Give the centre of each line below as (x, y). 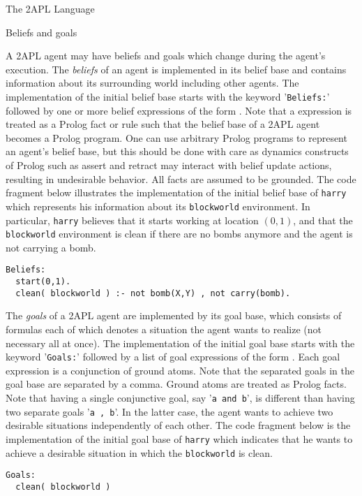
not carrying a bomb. (51, 247)
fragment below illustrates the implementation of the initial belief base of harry (176, 192)
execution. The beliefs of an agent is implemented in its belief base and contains (176, 69)
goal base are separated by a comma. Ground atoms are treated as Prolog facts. (176, 384)
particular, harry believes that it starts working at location (132, 220)
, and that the (323, 220)
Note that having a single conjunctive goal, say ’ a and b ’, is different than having (180, 397)
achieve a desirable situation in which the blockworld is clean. (139, 452)
